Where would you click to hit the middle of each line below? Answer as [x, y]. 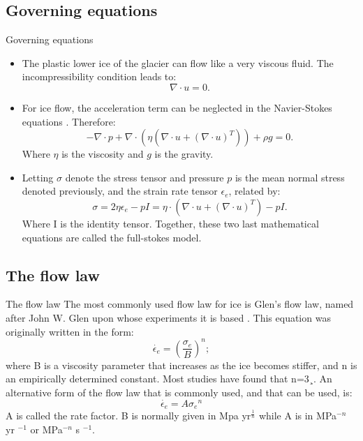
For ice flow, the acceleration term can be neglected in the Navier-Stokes [177, 107]
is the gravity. [184, 154]
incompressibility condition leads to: [99, 76]
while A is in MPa [298, 416]
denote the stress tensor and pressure [145, 177]
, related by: [254, 191]
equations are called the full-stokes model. [112, 237]
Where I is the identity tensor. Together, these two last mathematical [170, 223]
